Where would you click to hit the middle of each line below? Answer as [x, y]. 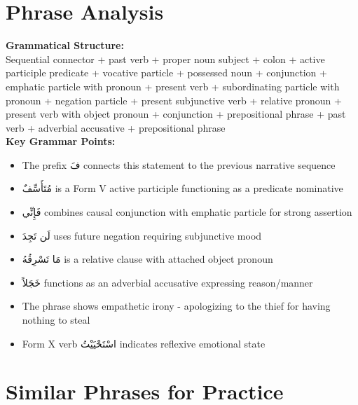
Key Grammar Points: [61, 141]
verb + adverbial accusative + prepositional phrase [116, 127]
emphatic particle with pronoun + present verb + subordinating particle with [173, 86]
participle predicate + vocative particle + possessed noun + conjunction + [166, 73]
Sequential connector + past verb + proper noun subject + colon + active [165, 59]
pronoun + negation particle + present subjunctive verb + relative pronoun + [174, 100]
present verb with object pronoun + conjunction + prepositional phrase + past [176, 114]
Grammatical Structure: [65, 45]
